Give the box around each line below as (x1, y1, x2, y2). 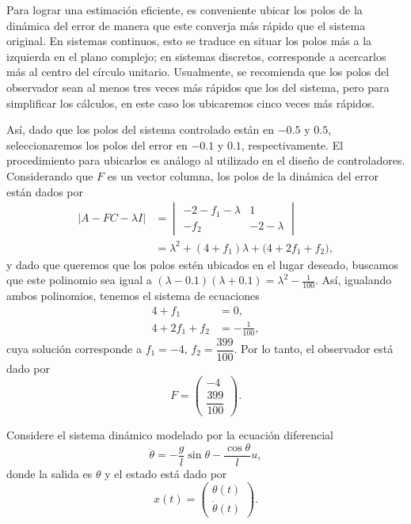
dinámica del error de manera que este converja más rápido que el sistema (6, 17, 366, 33)
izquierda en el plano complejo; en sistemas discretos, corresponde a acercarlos (6, 47, 386, 64)
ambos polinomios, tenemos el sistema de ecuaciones (6, 287, 260, 304)
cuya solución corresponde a (6, 340, 142, 357)
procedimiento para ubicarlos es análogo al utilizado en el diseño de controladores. (6, 152, 405, 169)
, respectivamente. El (241, 136, 344, 153)
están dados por (6, 183, 84, 199)
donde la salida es (6, 465, 93, 482)
